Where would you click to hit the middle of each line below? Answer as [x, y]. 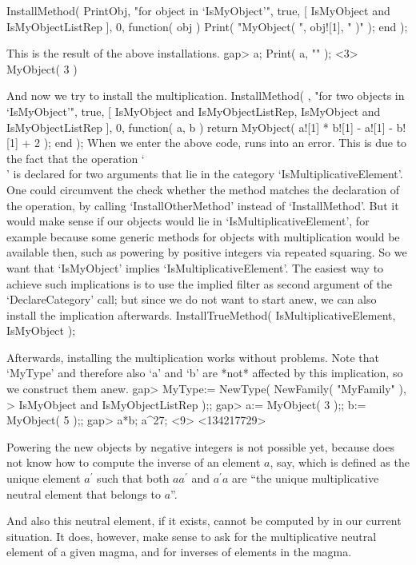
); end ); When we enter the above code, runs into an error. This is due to [225, 143]
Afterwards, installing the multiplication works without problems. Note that [193, 357]
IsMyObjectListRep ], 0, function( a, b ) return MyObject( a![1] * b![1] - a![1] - [200, 127]
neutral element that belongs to [84, 493]
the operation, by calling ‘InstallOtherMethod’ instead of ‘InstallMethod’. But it [203, 205]
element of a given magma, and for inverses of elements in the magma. [179, 552]
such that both [133, 478]
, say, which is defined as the [340, 462]
